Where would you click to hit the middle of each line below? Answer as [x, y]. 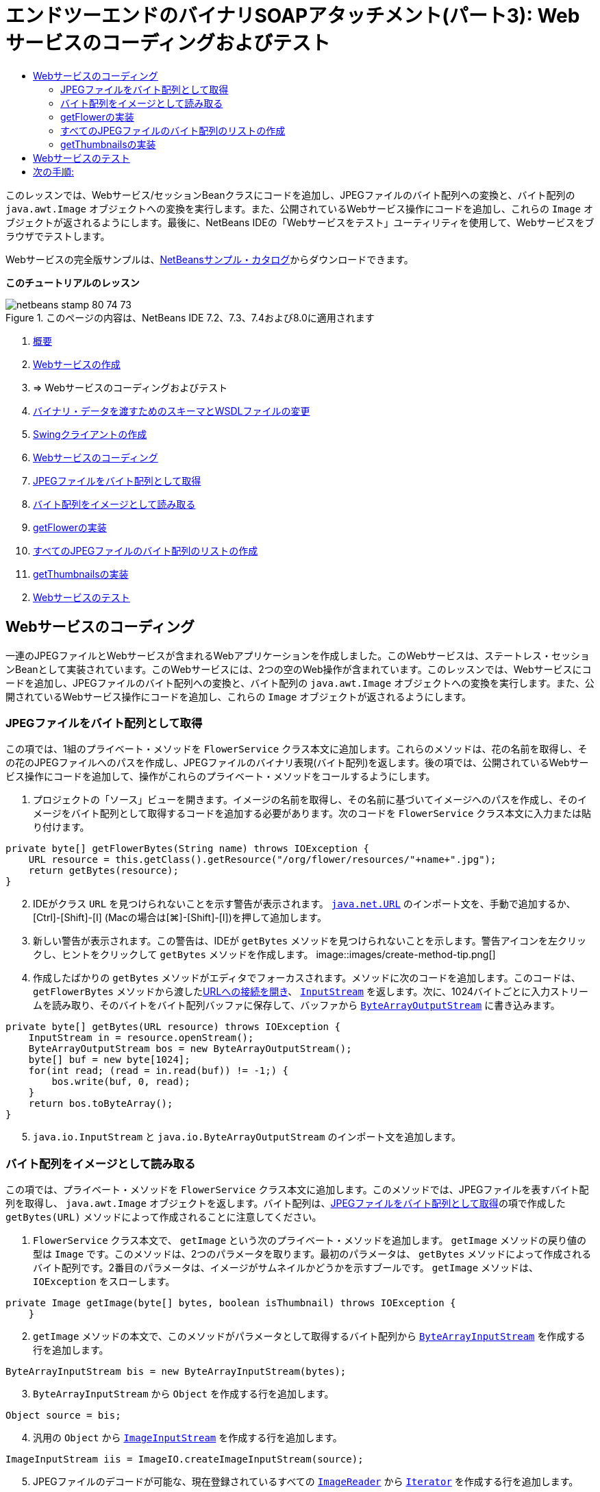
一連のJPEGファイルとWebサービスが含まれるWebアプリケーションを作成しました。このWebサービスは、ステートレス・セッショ [298, 655]
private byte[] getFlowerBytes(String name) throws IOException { [188, 849]
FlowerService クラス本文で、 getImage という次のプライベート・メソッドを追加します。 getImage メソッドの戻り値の [310, 1240]
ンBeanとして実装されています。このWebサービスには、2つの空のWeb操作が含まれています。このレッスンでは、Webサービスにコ [299, 669]
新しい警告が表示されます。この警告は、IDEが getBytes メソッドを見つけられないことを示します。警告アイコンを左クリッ [310, 941]
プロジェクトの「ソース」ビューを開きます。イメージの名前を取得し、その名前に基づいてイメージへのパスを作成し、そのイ [310, 800]
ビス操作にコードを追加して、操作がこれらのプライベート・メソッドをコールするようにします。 [221, 776]
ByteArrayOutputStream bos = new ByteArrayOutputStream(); [190, 1049]
